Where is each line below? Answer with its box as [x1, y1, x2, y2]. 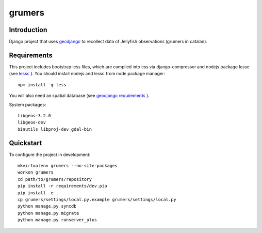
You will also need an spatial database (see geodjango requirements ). [9, 93, 150, 99]
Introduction [9, 26, 48, 34]
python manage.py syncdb [17, 203, 77, 209]
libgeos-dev [17, 120, 46, 125]
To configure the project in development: [9, 152, 91, 157]
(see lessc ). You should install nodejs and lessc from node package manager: [9, 71, 165, 77]
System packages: [9, 102, 46, 108]
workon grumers [17, 170, 54, 175]
